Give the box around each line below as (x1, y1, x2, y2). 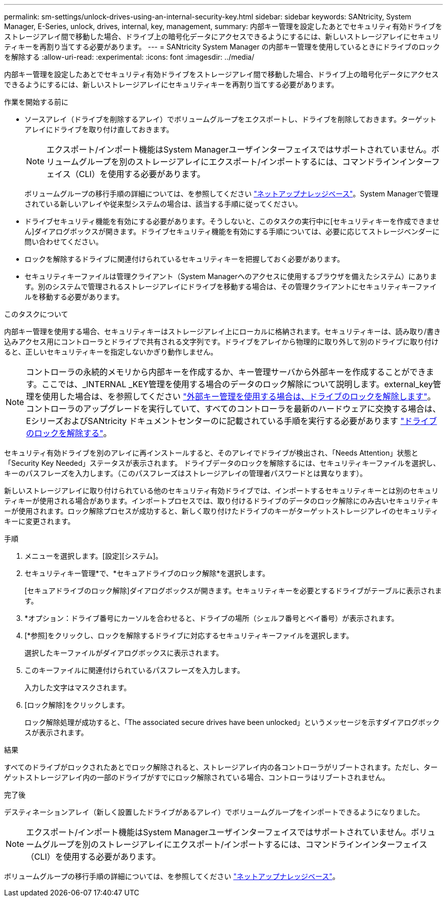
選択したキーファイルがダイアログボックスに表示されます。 (24, 648, 224, 657)
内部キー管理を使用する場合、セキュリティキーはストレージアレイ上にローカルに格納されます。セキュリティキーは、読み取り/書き (4, 327, 441, 336)
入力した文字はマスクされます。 (24, 683, 131, 692)
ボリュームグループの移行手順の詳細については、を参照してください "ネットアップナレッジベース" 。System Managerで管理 (24, 189, 439, 198)
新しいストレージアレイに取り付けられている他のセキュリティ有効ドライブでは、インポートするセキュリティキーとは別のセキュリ (4, 486, 439, 495)
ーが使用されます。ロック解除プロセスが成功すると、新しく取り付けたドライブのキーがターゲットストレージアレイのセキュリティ (4, 507, 438, 515)
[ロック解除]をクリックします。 (24, 700, 129, 709)
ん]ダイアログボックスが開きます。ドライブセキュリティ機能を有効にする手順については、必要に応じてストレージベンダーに (24, 227, 440, 236)
